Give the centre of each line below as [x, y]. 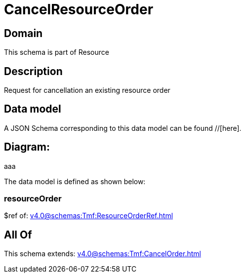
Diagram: [27, 147]
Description [33, 71]
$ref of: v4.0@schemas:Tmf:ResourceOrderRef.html [89, 216]
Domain [23, 33]
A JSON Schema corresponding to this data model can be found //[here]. [123, 128]
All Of [18, 235]
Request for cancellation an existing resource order [87, 90]
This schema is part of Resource [57, 52]
